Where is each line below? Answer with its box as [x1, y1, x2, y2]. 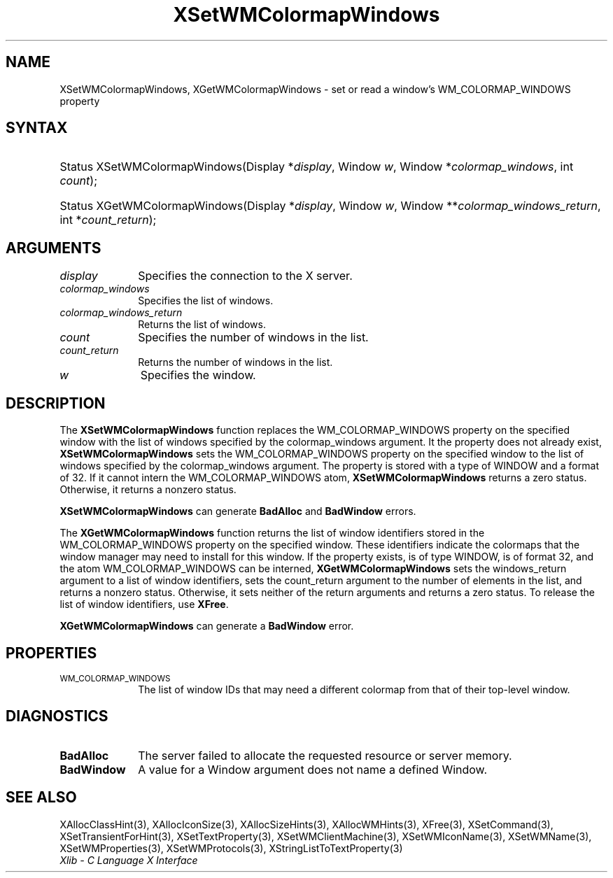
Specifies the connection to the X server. [138, 269, 353, 283]
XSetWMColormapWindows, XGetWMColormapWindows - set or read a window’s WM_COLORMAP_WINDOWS [59, 83, 571, 95]
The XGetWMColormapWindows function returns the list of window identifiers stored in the [59, 527, 485, 539]
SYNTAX [6, 119, 68, 137]
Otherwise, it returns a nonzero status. [59, 483, 237, 496]
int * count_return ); [59, 213, 157, 227]
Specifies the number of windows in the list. [138, 330, 369, 345]
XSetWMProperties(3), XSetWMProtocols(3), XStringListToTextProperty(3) [59, 842, 403, 854]
